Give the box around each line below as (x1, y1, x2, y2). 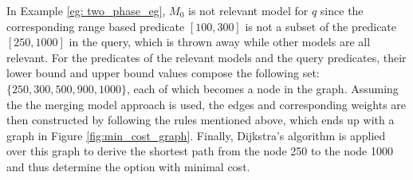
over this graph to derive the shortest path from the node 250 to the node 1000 (6, 143, 393, 159)
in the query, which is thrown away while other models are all (69, 33, 371, 50)
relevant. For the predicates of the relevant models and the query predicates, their (6, 49, 407, 65)
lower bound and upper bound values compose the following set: (6, 65, 320, 81)
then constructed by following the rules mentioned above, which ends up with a (6, 112, 395, 128)
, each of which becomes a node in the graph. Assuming (126, 80, 399, 96)
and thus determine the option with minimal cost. (6, 158, 250, 174)
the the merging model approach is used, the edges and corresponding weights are (6, 96, 407, 112)
